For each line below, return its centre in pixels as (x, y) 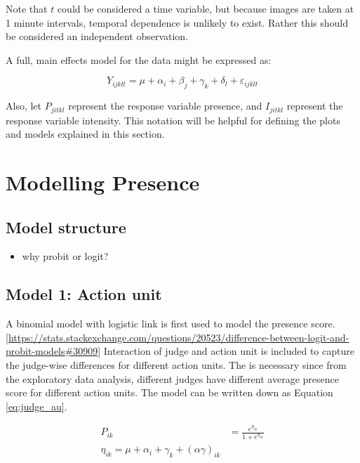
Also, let (24, 106)
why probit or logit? (65, 256)
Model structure (66, 227)
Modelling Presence (103, 182)
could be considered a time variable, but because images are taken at (206, 8)
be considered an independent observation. (97, 36)
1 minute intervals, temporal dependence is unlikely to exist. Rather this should (177, 22)
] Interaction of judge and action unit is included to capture (226, 351)
